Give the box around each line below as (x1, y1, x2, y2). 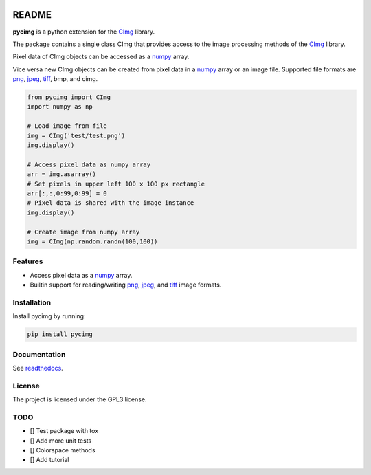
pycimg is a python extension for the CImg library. (12, 27, 155, 36)
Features (12, 256, 43, 266)
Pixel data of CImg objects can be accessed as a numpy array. (12, 52, 190, 61)
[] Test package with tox (30, 427, 99, 435)
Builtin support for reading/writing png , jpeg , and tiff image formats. (30, 280, 222, 289)
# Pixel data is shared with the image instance (27, 199, 194, 207)
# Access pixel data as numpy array (27, 160, 151, 168)
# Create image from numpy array (27, 228, 140, 236)
